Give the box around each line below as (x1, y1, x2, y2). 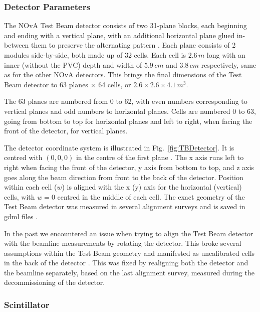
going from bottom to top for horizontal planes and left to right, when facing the (4, 115, 252, 126)
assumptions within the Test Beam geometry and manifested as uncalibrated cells (4, 247, 255, 258)
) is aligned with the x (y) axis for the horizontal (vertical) (62, 182, 242, 192)
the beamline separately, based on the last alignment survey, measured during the (4, 267, 254, 277)
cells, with (4, 191, 35, 202)
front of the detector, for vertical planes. (4, 125, 128, 136)
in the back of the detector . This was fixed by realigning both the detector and (4, 257, 248, 268)
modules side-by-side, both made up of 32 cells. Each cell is (4, 50, 186, 60)
